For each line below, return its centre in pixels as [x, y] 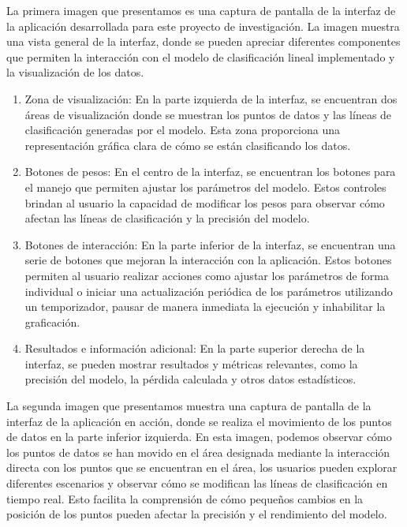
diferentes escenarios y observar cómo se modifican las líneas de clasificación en [197, 483]
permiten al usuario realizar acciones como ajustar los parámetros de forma [207, 275]
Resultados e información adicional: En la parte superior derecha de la [195, 348]
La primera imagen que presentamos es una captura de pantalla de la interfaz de [201, 10]
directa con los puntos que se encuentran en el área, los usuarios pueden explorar [202, 467]
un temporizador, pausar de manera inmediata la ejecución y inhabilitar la [205, 306]
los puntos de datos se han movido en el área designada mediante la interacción [198, 452]
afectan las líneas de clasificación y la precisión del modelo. [167, 218]
